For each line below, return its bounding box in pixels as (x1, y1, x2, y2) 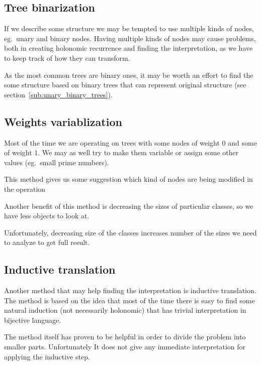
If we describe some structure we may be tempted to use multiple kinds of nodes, (4, 23, 254, 34)
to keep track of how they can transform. (4, 52, 130, 63)
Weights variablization (4, 113, 122, 129)
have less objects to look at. (4, 210, 90, 221)
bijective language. (4, 314, 61, 325)
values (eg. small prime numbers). (4, 157, 109, 167)
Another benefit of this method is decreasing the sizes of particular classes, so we (4, 200, 253, 211)
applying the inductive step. (4, 351, 90, 361)
